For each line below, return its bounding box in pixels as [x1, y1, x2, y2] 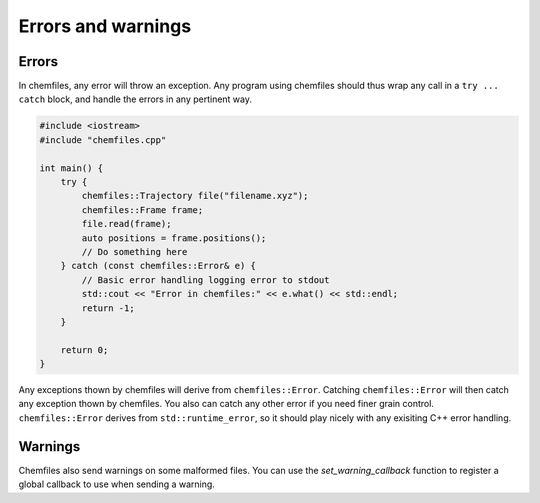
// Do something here [81, 246, 188, 257]
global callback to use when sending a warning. [18, 478, 215, 490]
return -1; [81, 302, 135, 314]
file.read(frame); [81, 218, 172, 230]
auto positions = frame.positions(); [81, 232, 267, 244]
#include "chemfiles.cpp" [39, 134, 167, 145]
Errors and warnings [18, 15, 192, 37]
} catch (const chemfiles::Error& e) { [60, 260, 257, 272]
